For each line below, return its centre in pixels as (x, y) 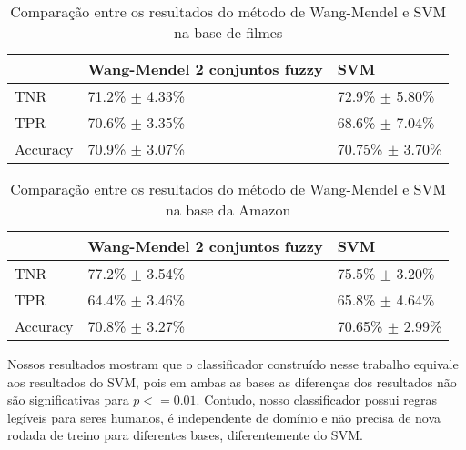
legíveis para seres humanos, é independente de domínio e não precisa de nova (224, 417)
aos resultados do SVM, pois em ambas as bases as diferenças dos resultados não (232, 381)
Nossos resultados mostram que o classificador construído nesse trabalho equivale (233, 364)
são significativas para (68, 400)
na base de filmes (228, 32)
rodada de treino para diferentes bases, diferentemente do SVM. (185, 435)
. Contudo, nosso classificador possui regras (316, 400)
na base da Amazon (228, 210)
